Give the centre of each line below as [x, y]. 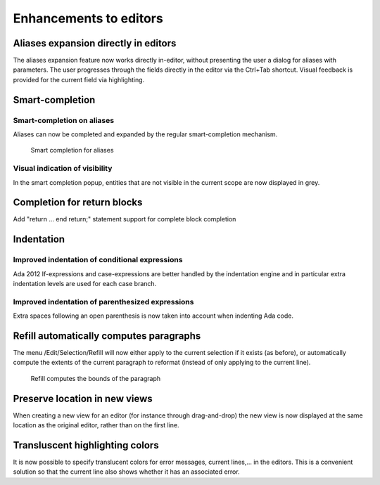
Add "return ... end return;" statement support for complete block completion [125, 219]
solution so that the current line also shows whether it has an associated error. [126, 472]
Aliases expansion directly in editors [95, 43]
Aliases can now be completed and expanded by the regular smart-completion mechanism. [145, 134]
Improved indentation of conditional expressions [98, 260]
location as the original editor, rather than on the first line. [96, 425]
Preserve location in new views [83, 398]
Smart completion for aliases [72, 150]
